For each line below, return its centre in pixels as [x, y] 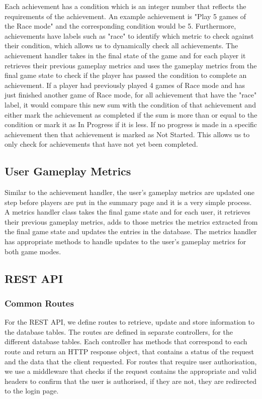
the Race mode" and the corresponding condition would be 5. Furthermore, [120, 26]
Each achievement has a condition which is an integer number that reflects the [125, 6]
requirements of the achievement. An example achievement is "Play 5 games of [125, 16]
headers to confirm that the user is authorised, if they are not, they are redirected [131, 381]
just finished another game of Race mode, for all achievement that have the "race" [131, 95]
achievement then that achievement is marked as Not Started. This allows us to [127, 134]
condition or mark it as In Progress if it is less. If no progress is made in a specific [131, 124]
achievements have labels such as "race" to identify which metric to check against [129, 35]
